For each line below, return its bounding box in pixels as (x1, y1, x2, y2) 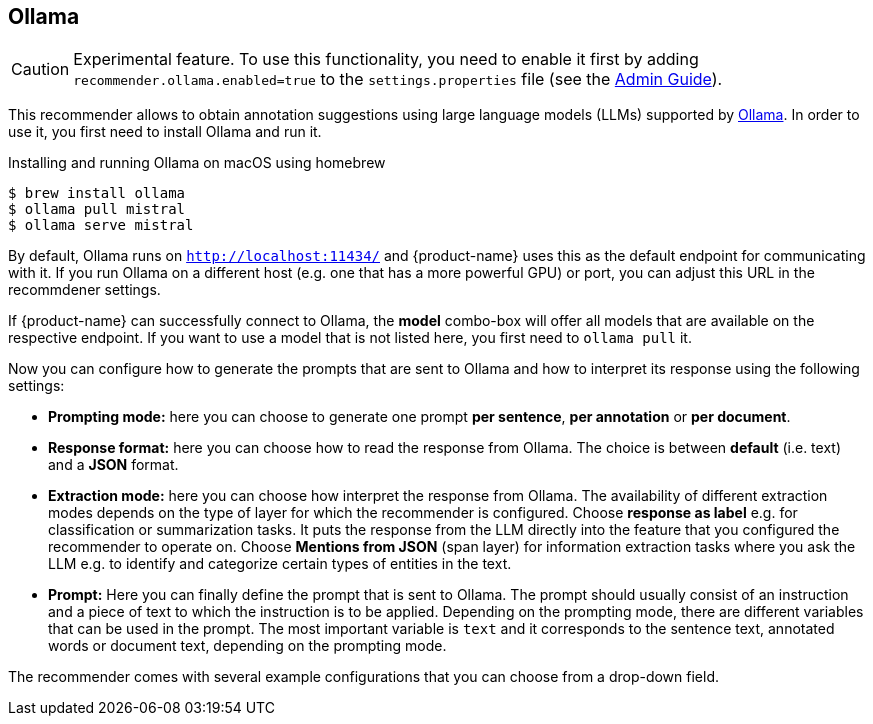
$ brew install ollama (8, 185, 186, 202)
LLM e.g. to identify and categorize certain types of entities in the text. (48, 555, 512, 573)
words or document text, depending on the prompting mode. (48, 637, 447, 655)
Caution (11, 59, 70, 80)
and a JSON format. (48, 456, 179, 474)
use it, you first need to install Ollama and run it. (8, 123, 322, 141)
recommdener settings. (8, 281, 161, 299)
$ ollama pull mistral (8, 201, 186, 218)
